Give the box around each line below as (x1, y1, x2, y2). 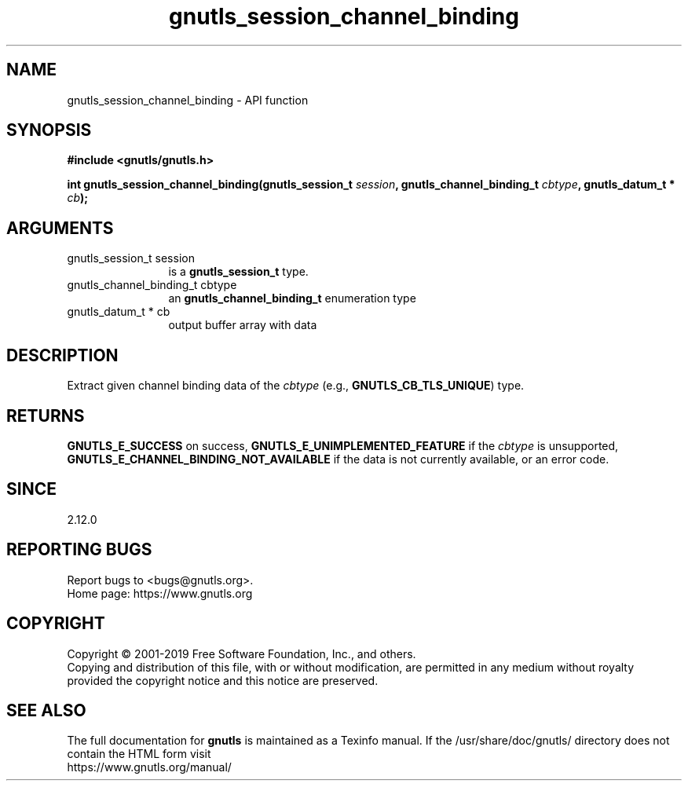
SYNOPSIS (6, 120, 92, 141)
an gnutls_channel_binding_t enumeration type (168, 291, 416, 306)
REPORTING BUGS (6, 540, 152, 560)
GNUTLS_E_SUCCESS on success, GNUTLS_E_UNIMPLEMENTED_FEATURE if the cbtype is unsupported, (67, 438, 619, 452)
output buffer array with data (168, 318, 317, 332)
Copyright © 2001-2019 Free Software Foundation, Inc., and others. (67, 646, 416, 661)
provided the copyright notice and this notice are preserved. (67, 673, 379, 687)
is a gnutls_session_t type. (168, 265, 309, 279)
